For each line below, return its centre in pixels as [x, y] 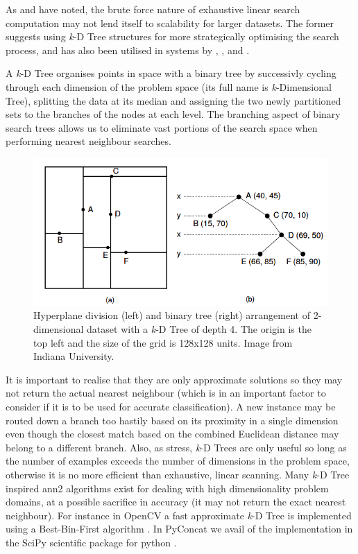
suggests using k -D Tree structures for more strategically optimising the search [172, 36]
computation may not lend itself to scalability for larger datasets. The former [170, 23]
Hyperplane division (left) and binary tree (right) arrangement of [172, 315]
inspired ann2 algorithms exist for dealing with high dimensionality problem [167, 488]
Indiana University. [74, 356]
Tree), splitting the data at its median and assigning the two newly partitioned [173, 100]
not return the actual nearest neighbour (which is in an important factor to [166, 393]
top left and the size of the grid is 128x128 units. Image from [163, 342]
